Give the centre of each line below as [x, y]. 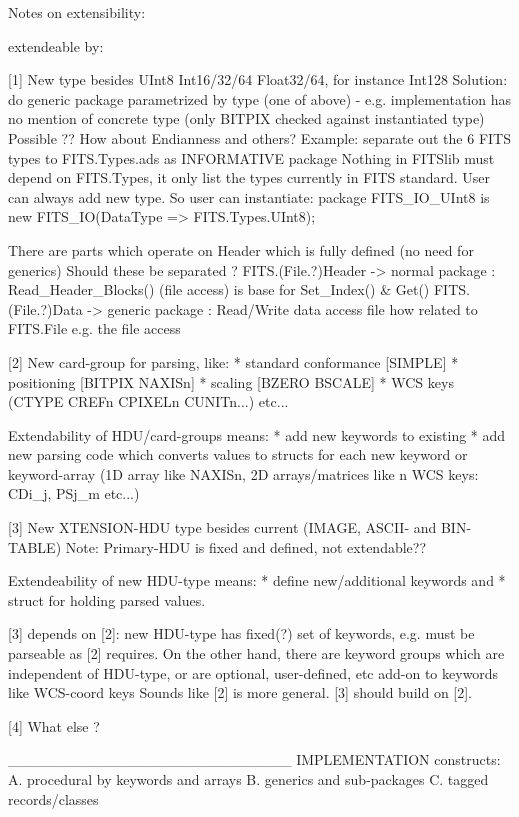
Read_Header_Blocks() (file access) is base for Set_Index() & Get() [219, 289]
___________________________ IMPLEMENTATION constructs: [254, 759]
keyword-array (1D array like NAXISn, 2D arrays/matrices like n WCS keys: [243, 473]
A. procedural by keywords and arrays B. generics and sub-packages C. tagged [248, 779]
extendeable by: [56, 45]
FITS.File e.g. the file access [94, 328]
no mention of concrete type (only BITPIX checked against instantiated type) [246, 118]
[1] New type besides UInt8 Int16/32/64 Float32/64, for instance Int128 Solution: [258, 79]
